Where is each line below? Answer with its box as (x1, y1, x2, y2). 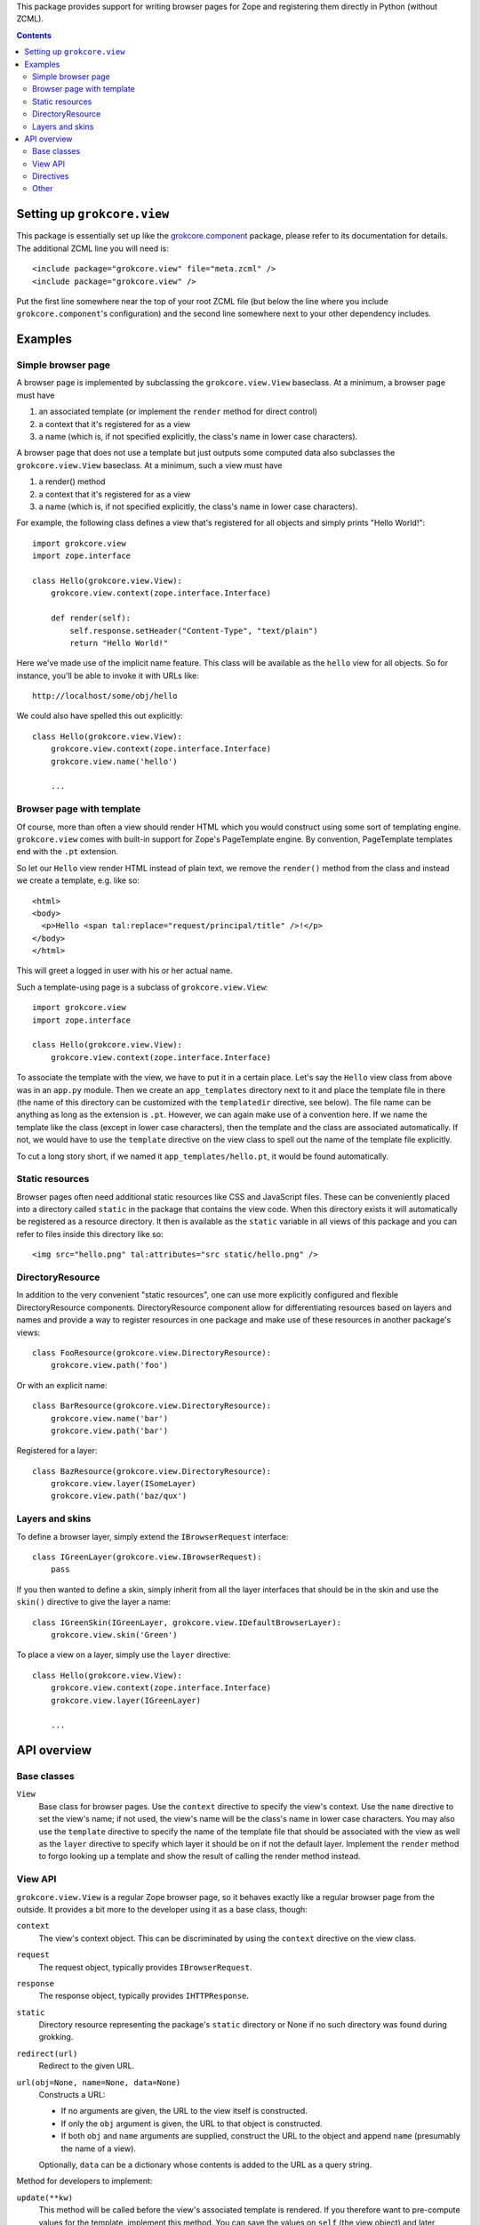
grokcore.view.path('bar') (50, 1425, 169, 1436)
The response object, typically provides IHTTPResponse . (38, 1990, 249, 2002)
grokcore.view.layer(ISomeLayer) (50, 1478, 197, 1489)
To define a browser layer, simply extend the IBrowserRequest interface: (16, 1531, 289, 1541)
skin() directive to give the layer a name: (16, 1597, 172, 1607)
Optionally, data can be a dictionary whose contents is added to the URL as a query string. (38, 2159, 372, 2170)
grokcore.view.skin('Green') (50, 1630, 178, 1639)
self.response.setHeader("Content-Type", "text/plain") (69, 626, 319, 635)
